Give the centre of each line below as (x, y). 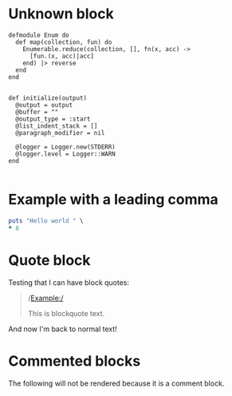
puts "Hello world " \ (46, 220)
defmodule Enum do (39, 35)
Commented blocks (75, 361)
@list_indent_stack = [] (57, 126)
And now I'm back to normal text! (63, 329)
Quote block (49, 260)
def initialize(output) (48, 98)
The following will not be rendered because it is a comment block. (116, 383)
